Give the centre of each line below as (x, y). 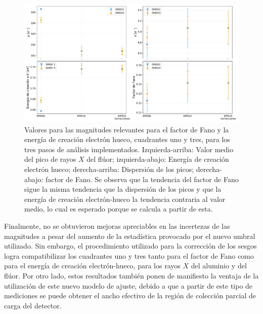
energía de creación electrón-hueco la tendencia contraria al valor (125, 199)
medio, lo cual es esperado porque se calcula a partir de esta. (119, 209)
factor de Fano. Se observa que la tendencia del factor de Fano (142, 179)
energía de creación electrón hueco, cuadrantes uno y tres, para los (127, 139)
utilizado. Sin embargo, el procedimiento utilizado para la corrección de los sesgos (130, 246)
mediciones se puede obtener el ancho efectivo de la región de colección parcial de (130, 295)
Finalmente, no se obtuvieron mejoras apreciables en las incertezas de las (117, 226)
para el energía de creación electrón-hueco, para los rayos (92, 266)
